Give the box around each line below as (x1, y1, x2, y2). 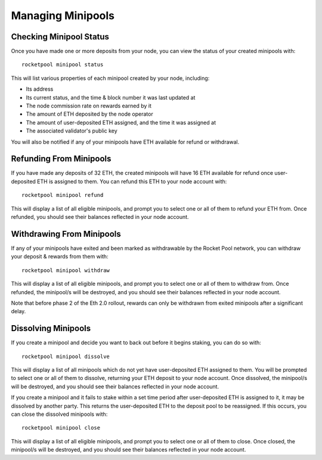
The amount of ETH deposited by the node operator (26, 110, 153, 118)
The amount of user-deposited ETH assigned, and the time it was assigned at (26, 119, 216, 126)
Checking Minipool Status (11, 32, 110, 42)
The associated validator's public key (26, 127, 117, 134)
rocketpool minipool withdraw (21, 267, 110, 274)
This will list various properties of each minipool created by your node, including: (11, 75, 210, 82)
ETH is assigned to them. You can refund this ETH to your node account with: (36, 178, 227, 185)
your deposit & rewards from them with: (11, 253, 109, 260)
